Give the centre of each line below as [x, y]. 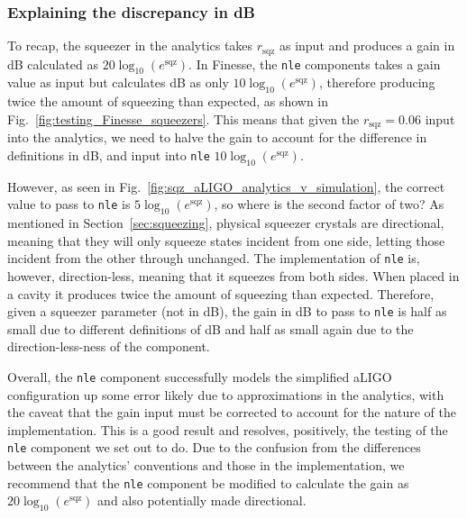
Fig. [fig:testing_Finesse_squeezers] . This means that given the [183, 118]
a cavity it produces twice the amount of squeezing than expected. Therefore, [221, 293]
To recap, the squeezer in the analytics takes [130, 45]
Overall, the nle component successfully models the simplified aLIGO [200, 376]
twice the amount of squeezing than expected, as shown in [168, 101]
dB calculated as [53, 64]
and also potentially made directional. [202, 500]
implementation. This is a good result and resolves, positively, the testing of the [228, 429]
